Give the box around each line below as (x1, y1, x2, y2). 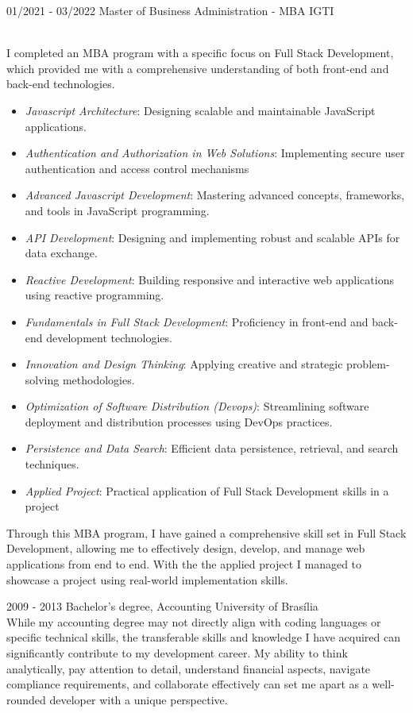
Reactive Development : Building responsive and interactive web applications (25, 271, 394, 287)
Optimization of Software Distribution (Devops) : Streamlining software (25, 398, 369, 414)
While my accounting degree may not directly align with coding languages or (6, 613, 381, 630)
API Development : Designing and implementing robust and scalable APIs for (25, 229, 400, 245)
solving (25, 371, 60, 387)
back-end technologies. (6, 75, 115, 92)
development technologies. (46, 329, 172, 345)
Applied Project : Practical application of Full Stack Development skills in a (25, 482, 389, 499)
